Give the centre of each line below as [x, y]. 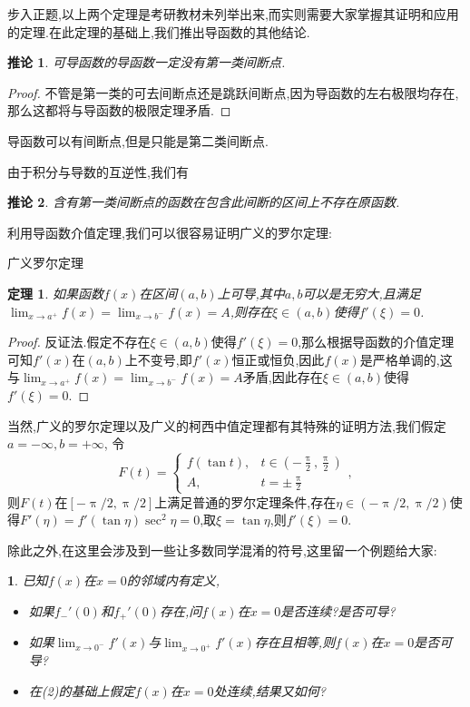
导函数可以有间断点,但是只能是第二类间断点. [138, 140]
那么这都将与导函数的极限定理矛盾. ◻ [119, 110]
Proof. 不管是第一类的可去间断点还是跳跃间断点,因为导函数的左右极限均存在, [233, 92]
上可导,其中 [251, 293]
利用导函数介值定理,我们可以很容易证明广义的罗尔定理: [170, 232]
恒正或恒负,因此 [278, 359]
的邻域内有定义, [173, 580]
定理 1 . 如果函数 [55, 293]
